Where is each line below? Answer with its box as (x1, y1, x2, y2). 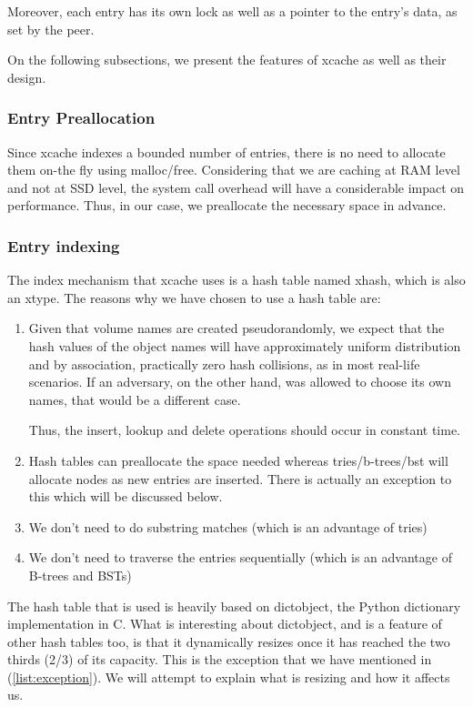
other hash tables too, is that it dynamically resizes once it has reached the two (7, 631, 450, 651)
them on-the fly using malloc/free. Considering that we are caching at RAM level (7, 160, 460, 179)
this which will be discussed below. (28, 487, 223, 506)
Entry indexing (7, 234, 120, 257)
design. (7, 67, 46, 86)
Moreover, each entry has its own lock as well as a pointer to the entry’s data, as (7, 2, 458, 20)
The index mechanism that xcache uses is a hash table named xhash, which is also (7, 270, 466, 289)
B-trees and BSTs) (28, 565, 132, 584)
